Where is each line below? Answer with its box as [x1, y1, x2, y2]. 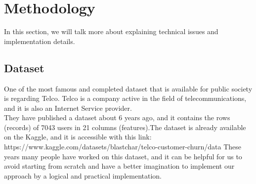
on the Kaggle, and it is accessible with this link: [4, 132, 152, 142]
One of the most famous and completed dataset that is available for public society [4, 83, 253, 93]
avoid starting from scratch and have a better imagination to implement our [4, 161, 235, 171]
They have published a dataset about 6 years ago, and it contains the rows [4, 112, 230, 123]
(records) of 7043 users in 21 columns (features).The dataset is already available [4, 122, 246, 132]
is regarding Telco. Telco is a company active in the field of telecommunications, [4, 93, 247, 103]
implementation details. [4, 36, 75, 46]
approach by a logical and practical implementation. [4, 170, 162, 181]
